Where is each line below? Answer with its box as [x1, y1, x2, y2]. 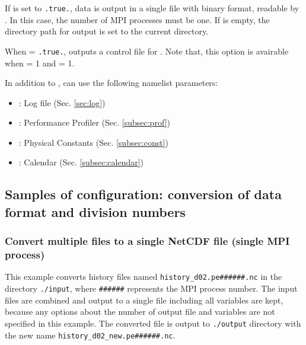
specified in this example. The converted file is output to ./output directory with [5, 317, 301, 329]
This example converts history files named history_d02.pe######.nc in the [5, 270, 282, 283]
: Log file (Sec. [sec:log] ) [18, 96, 106, 108]
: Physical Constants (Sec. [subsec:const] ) [18, 136, 169, 148]
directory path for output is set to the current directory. [5, 25, 209, 37]
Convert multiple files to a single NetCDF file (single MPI [5, 234, 290, 248]
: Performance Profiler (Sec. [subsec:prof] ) [18, 116, 170, 129]
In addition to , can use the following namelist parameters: [5, 76, 218, 89]
